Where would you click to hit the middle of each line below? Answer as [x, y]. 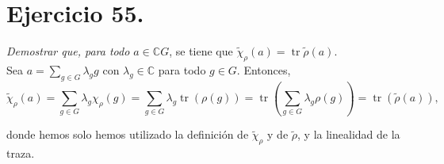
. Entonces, [264, 69]
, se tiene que [201, 51]
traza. [21, 153]
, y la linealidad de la [349, 134]
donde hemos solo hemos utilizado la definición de [128, 134]
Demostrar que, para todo [68, 51]
